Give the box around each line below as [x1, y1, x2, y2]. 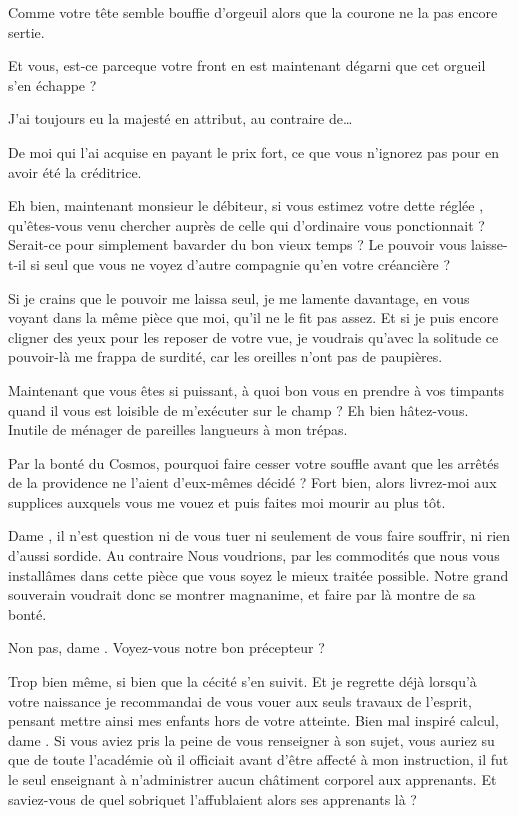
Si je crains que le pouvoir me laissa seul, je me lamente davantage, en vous [8, 287, 470, 308]
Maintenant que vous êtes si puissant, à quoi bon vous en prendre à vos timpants [8, 379, 505, 400]
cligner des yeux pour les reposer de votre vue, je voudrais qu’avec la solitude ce [8, 326, 499, 347]
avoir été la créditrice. [8, 161, 142, 182]
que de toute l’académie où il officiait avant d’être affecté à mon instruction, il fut [8, 749, 509, 770]
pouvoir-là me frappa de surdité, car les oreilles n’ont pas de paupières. [8, 346, 443, 367]
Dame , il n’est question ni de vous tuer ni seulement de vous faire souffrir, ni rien [8, 525, 511, 546]
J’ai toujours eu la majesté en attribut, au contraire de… [8, 108, 353, 129]
